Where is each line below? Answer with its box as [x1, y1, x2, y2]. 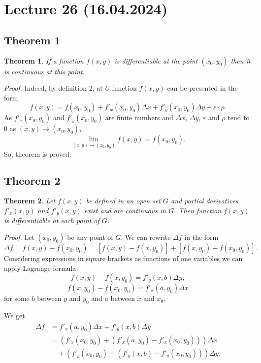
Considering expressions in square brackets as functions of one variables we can [4, 253, 243, 264]
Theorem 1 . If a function [4, 55, 84, 66]
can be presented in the [167, 83, 238, 93]
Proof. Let [4, 232, 34, 242]
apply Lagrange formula [4, 263, 76, 273]
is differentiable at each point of [4, 215, 99, 226]
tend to [228, 112, 250, 123]
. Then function [174, 205, 222, 215]
